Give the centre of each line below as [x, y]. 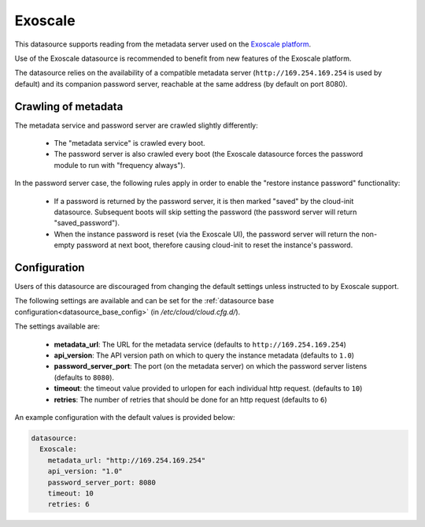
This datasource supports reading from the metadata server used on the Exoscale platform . [163, 44]
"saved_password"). [87, 223]
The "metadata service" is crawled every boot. [129, 143]
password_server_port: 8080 [102, 482]
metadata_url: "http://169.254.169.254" [127, 460]
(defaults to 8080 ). [84, 377]
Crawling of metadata [69, 106]
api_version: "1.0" [85, 471]
